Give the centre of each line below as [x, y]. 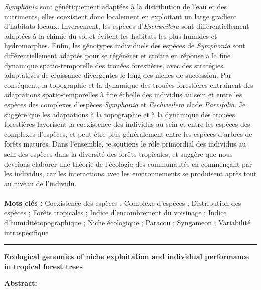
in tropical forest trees [43, 266]
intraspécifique [26, 232]
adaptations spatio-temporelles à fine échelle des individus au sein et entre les [123, 95]
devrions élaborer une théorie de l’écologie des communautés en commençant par [128, 163]
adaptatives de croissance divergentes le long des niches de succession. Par [118, 75]
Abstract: [21, 283]
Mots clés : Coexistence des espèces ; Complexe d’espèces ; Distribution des [123, 202]
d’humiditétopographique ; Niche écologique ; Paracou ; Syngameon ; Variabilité [127, 223]
